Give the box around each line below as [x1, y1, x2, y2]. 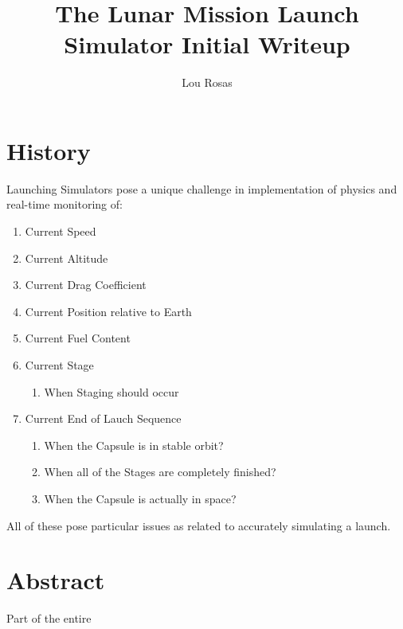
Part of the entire [6, 610, 92, 627]
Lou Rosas [182, 74, 233, 91]
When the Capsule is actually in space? [44, 490, 237, 506]
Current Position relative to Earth [25, 303, 192, 319]
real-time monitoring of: [6, 196, 123, 213]
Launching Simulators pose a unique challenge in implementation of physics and [6, 180, 397, 197]
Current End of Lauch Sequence [25, 410, 182, 427]
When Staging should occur [44, 383, 179, 400]
